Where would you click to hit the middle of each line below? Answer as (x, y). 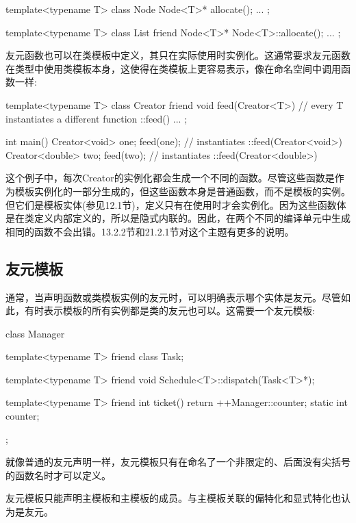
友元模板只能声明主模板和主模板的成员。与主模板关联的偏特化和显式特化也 (173, 498)
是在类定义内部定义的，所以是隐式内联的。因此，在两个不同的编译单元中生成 (178, 218)
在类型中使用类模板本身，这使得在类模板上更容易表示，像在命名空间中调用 (173, 68)
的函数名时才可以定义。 (58, 475)
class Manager (35, 333)
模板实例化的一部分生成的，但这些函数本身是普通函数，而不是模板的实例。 (182, 191)
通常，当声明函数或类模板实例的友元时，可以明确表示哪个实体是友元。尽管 (173, 297)
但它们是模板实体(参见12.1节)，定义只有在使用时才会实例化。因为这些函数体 (176, 204)
